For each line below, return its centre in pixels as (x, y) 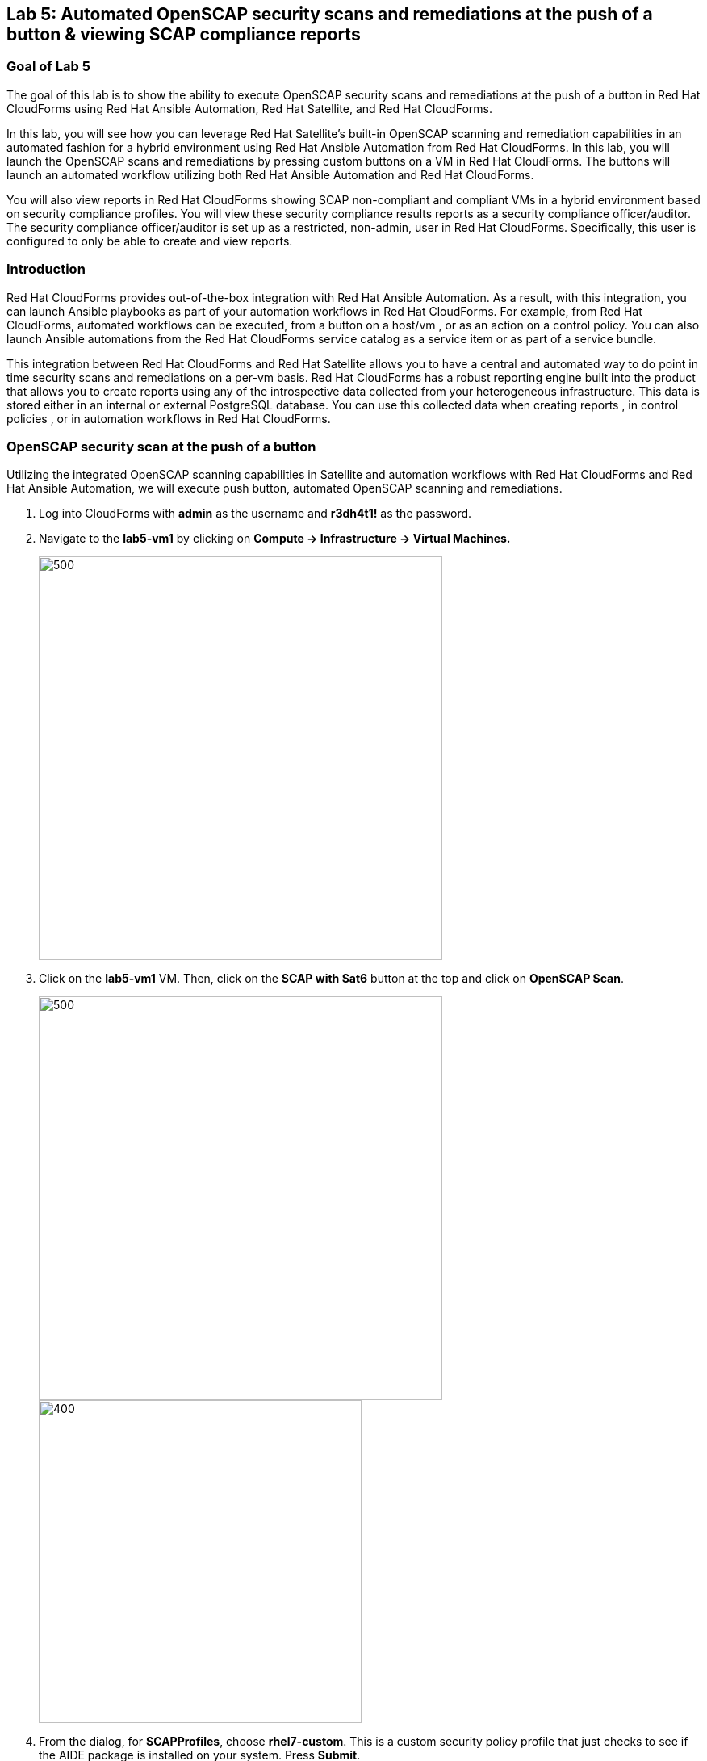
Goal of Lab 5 (48, 67)
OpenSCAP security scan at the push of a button (161, 446)
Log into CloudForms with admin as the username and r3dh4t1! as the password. (255, 514)
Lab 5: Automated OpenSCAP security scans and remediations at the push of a (330, 14)
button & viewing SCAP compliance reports (184, 34)
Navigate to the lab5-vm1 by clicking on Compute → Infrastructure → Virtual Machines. (275, 539)
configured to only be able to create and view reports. (150, 241)
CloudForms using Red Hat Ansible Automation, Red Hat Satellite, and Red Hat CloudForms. (249, 108)
